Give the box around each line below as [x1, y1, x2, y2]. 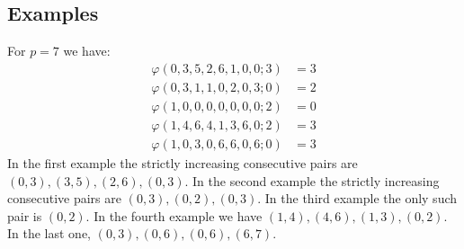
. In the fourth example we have [85, 206, 263, 225]
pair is [7, 206, 42, 225]
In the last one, [7, 224, 92, 243]
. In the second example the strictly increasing [184, 171, 440, 190]
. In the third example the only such [257, 189, 458, 208]
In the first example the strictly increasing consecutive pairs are [7, 153, 358, 172]
